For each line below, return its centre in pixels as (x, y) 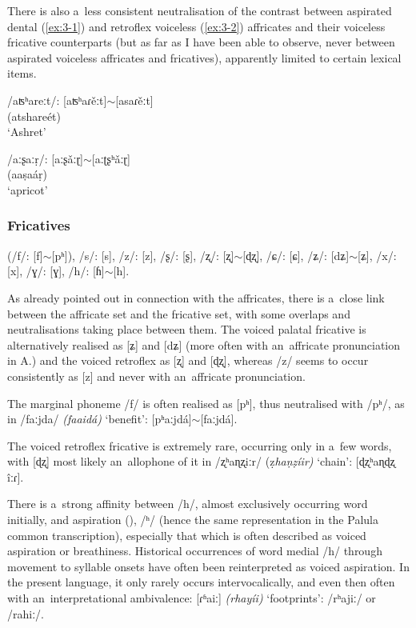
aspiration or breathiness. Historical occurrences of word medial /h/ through (195, 551)
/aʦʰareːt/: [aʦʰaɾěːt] (57, 100)
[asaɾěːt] (134, 100)
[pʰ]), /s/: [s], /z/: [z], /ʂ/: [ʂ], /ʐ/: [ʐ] (143, 255)
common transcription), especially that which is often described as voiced (187, 535)
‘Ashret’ (27, 132)
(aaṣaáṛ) (27, 174)
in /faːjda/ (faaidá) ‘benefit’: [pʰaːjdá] (100, 419)
